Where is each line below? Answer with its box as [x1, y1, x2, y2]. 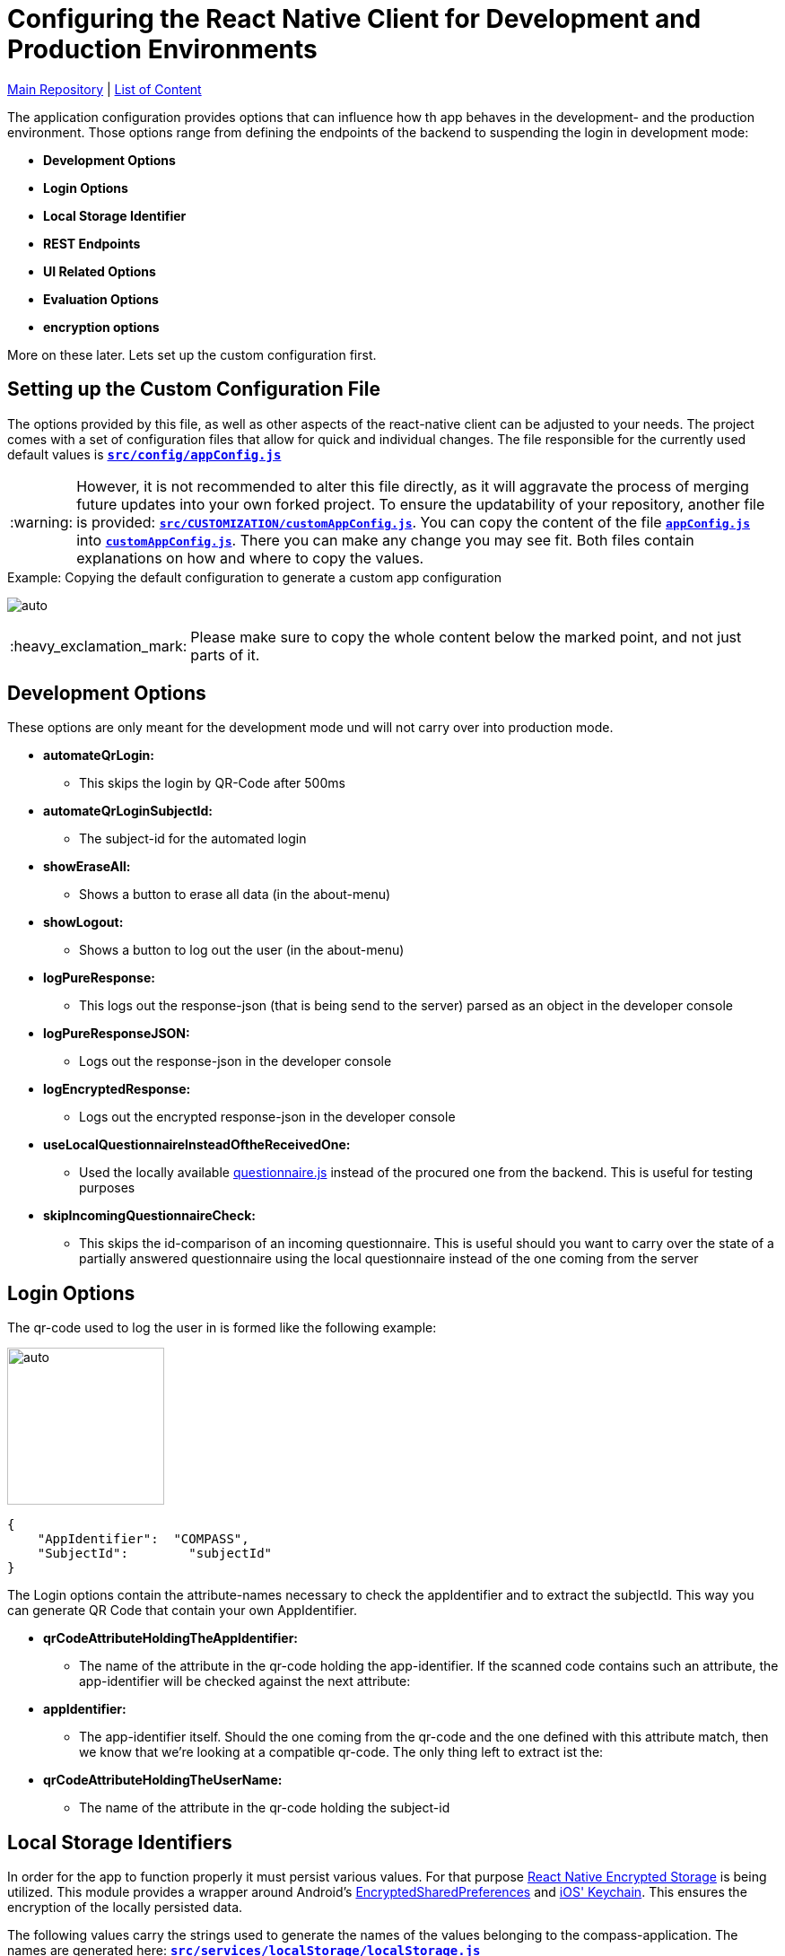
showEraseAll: [43, 859, 131, 875]
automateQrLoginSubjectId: [43, 803, 213, 819]
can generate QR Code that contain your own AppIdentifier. [7, 1602, 358, 1619]
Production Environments [7, 34, 318, 65]
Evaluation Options [43, 291, 159, 307]
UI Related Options [43, 263, 156, 279]
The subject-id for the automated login [79, 831, 307, 847]
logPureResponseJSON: [43, 1026, 190, 1042]
